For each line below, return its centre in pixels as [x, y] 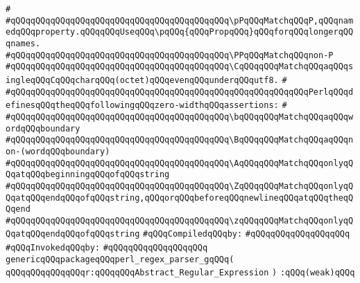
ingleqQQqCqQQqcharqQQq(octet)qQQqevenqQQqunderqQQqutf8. [142, 80]
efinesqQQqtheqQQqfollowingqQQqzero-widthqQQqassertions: [142, 106]
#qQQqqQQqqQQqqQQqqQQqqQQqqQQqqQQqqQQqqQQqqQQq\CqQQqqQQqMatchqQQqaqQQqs [180, 67]
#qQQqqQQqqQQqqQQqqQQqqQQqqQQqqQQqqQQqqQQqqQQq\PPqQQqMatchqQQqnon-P [170, 55]
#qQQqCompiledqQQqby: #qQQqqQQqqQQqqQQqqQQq [246, 234]
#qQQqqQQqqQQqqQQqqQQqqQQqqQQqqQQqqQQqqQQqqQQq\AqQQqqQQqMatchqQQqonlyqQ [180, 163]
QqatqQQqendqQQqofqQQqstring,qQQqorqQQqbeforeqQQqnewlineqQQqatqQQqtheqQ [180, 198]
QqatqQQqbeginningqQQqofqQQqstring [88, 175]
